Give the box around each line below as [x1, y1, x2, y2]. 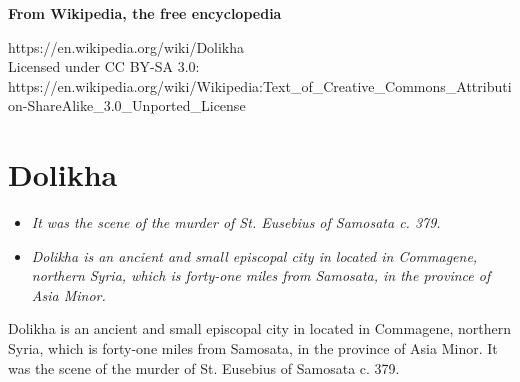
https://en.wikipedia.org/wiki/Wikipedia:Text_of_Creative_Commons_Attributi [8, 75, 512, 96]
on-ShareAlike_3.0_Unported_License [8, 95, 246, 116]
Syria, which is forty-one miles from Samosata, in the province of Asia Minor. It [8, 338, 498, 359]
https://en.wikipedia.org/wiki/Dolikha [8, 36, 245, 57]
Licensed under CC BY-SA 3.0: [8, 56, 200, 77]
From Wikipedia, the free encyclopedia [8, 3, 282, 23]
